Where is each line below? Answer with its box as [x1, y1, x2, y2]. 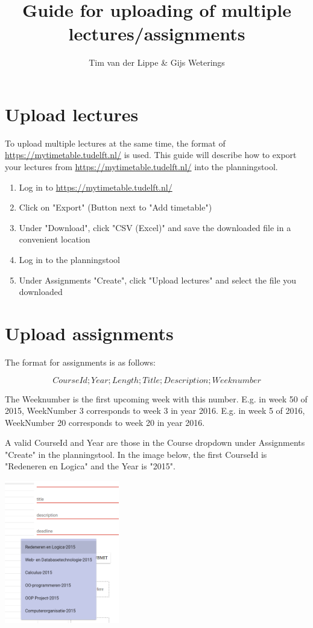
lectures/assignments [68, 21, 245, 46]
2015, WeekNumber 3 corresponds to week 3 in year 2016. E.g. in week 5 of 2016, [5, 404, 305, 417]
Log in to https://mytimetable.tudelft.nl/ [19, 180, 172, 193]
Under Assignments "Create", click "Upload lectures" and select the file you [19, 273, 297, 286]
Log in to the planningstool [19, 253, 120, 265]
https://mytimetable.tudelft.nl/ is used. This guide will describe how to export [5, 148, 297, 161]
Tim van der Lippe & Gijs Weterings [89, 56, 225, 69]
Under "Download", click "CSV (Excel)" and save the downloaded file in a [19, 221, 291, 233]
